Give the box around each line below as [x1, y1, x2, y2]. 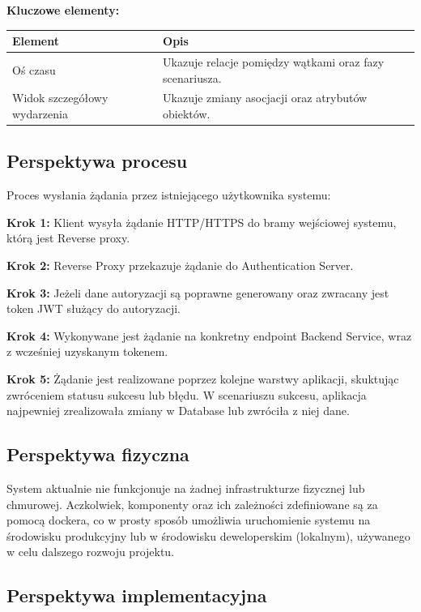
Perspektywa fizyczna [6, 442, 189, 467]
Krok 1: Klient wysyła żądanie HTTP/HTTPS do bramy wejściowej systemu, [6, 213, 397, 230]
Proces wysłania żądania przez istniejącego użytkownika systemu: [6, 186, 331, 203]
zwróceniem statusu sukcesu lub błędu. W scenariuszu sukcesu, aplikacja [6, 386, 367, 403]
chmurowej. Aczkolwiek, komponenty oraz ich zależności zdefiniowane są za [6, 495, 378, 512]
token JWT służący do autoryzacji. [6, 300, 181, 317]
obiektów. [163, 105, 210, 122]
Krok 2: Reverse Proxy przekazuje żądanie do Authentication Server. [6, 257, 354, 274]
